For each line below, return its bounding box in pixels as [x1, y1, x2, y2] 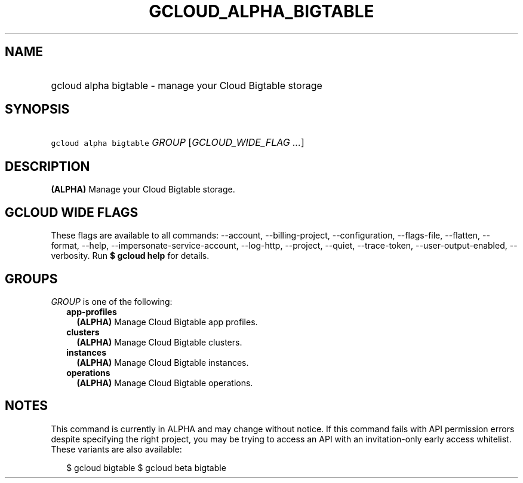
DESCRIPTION [5, 158, 90, 174]
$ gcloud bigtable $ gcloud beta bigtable [66, 462, 226, 473]
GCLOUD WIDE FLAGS [5, 204, 139, 220]
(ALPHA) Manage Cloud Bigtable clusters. [76, 337, 242, 347]
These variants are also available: [51, 444, 182, 454]
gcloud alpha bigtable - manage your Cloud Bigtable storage [51, 79, 322, 91]
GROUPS [5, 271, 58, 286]
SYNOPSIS [5, 102, 70, 117]
